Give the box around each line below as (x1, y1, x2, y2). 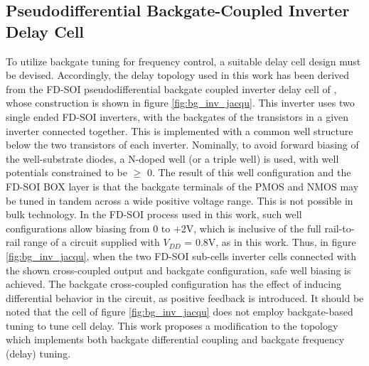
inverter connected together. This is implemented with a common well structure (6, 123, 353, 138)
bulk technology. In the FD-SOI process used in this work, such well (6, 207, 302, 222)
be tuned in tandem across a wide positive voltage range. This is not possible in (6, 193, 353, 208)
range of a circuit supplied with (23, 235, 160, 249)
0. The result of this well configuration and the (146, 165, 351, 180)
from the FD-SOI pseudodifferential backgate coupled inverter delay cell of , (6, 81, 337, 96)
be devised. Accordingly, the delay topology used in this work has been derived (6, 68, 350, 82)
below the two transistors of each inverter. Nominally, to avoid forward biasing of (6, 137, 359, 152)
